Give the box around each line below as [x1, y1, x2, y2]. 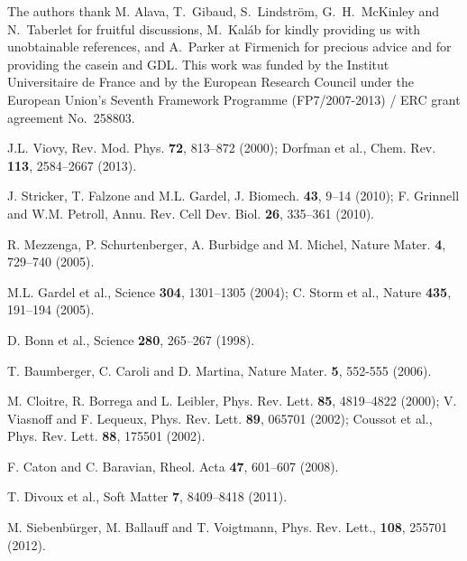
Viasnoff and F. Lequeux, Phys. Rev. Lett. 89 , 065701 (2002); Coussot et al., [7, 408, 433, 427]
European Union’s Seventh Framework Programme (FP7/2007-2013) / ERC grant [7, 89, 461, 108]
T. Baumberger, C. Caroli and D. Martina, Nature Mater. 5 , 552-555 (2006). [7, 360, 432, 379]
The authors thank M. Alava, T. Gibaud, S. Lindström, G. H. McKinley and [7, 2, 440, 20]
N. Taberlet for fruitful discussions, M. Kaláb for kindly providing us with [7, 19, 421, 38]
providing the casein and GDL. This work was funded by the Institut [7, 54, 389, 73]
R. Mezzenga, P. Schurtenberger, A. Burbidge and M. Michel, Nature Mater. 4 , [7, 234, 446, 253]
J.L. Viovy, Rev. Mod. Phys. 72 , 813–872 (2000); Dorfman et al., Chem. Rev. [7, 138, 436, 157]
